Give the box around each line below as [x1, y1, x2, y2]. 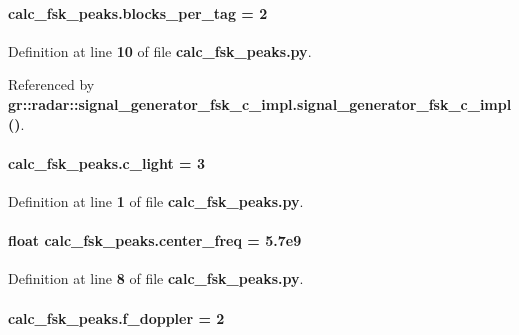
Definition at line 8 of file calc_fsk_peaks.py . [8, 268, 304, 289]
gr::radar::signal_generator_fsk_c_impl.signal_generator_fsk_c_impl [8, 93, 512, 114]
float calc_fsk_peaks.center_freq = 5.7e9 [8, 230, 302, 251]
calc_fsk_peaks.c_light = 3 [8, 152, 205, 173]
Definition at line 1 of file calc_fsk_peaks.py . [8, 190, 304, 211]
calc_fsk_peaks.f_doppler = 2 [8, 307, 225, 328]
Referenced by [8, 74, 95, 95]
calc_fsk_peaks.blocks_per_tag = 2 [8, 2, 268, 23]
